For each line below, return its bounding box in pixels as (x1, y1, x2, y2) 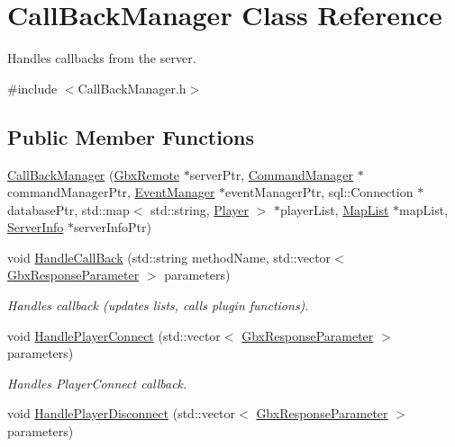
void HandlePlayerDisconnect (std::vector (7, 404, 236, 423)
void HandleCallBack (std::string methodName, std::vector (7, 247, 332, 266)
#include (7, 78, 58, 97)
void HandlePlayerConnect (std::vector (7, 326, 221, 344)
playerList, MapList (280, 200, 389, 219)
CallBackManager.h (77, 78, 187, 97)
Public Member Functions (7, 122, 254, 150)
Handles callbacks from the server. (7, 49, 196, 67)
